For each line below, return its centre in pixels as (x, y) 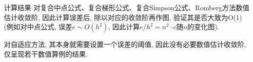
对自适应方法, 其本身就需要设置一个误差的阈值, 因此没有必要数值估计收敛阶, (125, 44)
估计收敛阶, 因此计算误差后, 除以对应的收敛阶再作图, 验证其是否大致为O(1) (123, 17)
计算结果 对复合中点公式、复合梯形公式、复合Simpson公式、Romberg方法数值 (127, 7)
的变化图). (203, 27)
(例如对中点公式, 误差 (38, 27)
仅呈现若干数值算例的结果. (46, 53)
